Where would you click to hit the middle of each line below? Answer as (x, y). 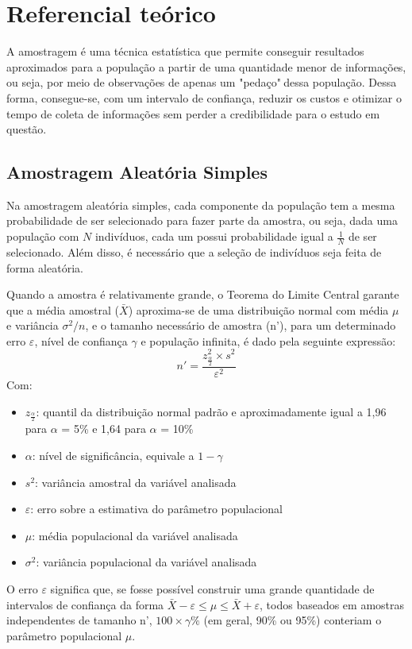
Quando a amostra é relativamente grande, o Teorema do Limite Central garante (203, 294)
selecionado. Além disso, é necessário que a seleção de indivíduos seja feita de (194, 251)
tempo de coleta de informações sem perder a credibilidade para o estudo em (193, 113)
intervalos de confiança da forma (85, 604)
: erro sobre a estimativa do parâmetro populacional (157, 509)
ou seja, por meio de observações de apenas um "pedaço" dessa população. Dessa (202, 82)
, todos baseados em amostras (332, 604)
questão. (27, 129)
